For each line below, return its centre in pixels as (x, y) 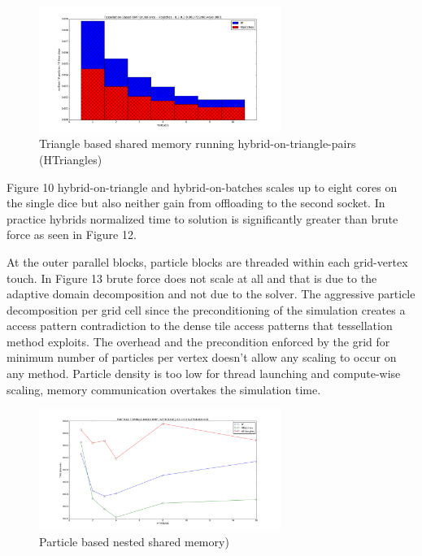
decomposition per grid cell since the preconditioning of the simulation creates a (206, 309)
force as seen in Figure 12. (72, 235)
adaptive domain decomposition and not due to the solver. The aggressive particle (211, 294)
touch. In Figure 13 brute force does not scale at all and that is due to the (192, 278)
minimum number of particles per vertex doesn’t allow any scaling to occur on (202, 357)
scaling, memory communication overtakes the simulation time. (164, 389)
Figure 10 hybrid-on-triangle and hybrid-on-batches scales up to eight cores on (202, 187)
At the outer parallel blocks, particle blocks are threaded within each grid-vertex (207, 261)
